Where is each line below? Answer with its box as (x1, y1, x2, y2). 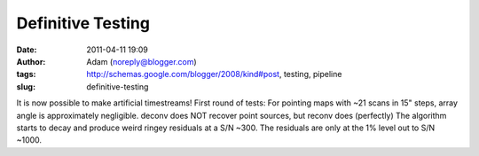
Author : (16, 56, 46, 66)
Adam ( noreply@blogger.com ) (86, 56, 197, 66)
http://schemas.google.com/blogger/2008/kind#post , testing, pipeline (86, 69, 342, 80)
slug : (16, 81, 35, 92)
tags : (16, 69, 36, 80)
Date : (16, 44, 37, 55)
